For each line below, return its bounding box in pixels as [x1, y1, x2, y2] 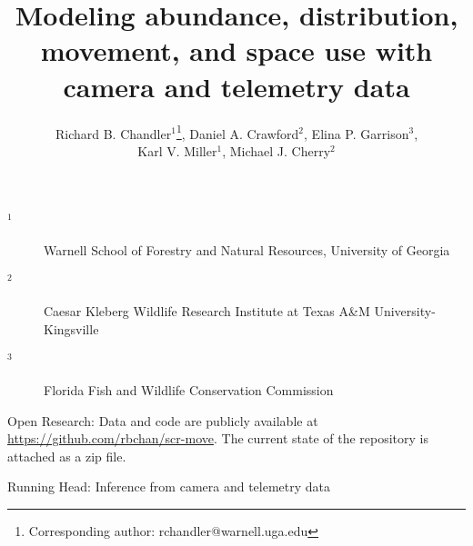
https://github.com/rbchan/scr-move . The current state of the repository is [7, 429, 429, 448]
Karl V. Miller [137, 141, 217, 160]
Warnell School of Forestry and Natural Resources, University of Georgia [44, 240, 450, 259]
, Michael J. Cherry [222, 141, 331, 160]
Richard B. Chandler [55, 124, 172, 143]
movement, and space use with [40, 32, 433, 69]
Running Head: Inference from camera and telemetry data [7, 477, 331, 496]
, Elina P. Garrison [304, 124, 409, 143]
